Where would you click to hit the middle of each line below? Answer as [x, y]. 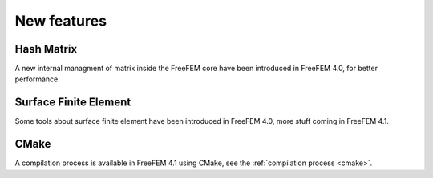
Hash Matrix [46, 49]
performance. [37, 79]
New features [61, 21]
